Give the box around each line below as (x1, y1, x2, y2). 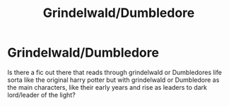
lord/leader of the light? (7, 90, 76, 99)
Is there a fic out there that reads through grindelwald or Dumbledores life (7, 68, 223, 76)
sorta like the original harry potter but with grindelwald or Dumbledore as (7, 76, 220, 84)
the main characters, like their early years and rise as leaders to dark (7, 83, 207, 91)
